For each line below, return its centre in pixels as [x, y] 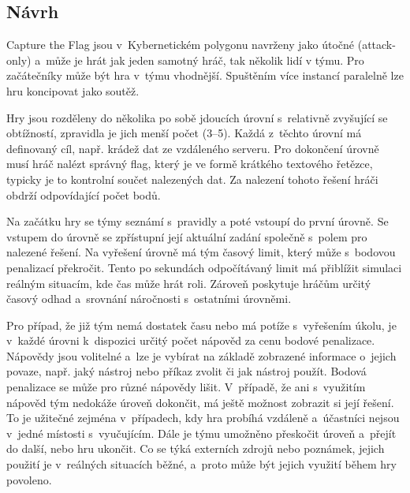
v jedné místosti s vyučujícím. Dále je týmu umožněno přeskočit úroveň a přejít [201, 433]
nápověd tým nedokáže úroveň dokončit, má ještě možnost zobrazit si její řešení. [200, 402]
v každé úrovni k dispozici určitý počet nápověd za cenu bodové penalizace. [191, 340]
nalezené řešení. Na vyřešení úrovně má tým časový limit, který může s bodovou [201, 252]
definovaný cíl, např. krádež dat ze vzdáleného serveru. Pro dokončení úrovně [193, 148]
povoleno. [29, 479]
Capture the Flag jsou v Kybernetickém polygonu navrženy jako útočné [181, 45]
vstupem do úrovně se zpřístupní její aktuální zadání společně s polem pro [187, 236]
